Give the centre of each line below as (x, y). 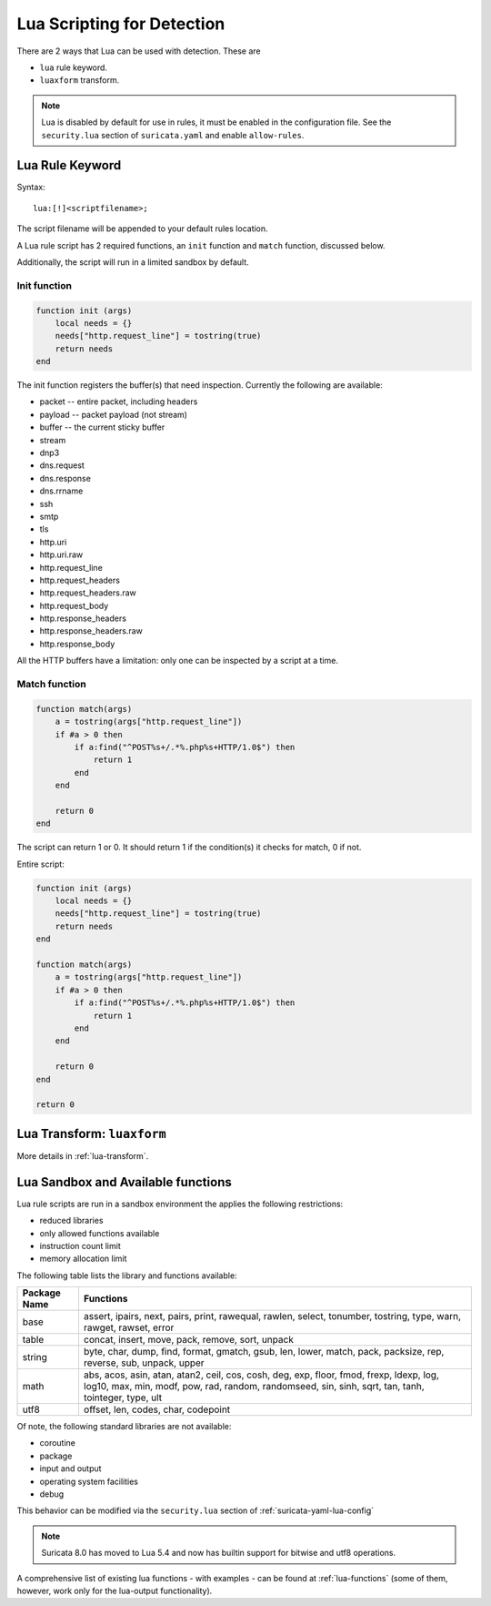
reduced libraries (71, 1221)
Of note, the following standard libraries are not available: (124, 1427)
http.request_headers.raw (88, 593)
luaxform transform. (80, 80)
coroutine (58, 1443)
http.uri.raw (61, 554)
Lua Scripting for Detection (121, 24)
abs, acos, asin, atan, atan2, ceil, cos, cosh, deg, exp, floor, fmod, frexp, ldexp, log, (261, 1375)
